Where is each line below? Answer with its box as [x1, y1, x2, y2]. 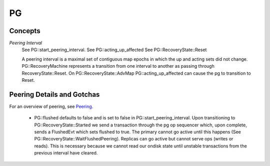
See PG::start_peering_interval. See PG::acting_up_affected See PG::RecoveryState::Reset [21, 47, 207, 53]
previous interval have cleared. [34, 150, 98, 156]
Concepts [9, 27, 40, 35]
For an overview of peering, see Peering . [9, 103, 93, 109]
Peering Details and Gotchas [9, 90, 100, 99]
